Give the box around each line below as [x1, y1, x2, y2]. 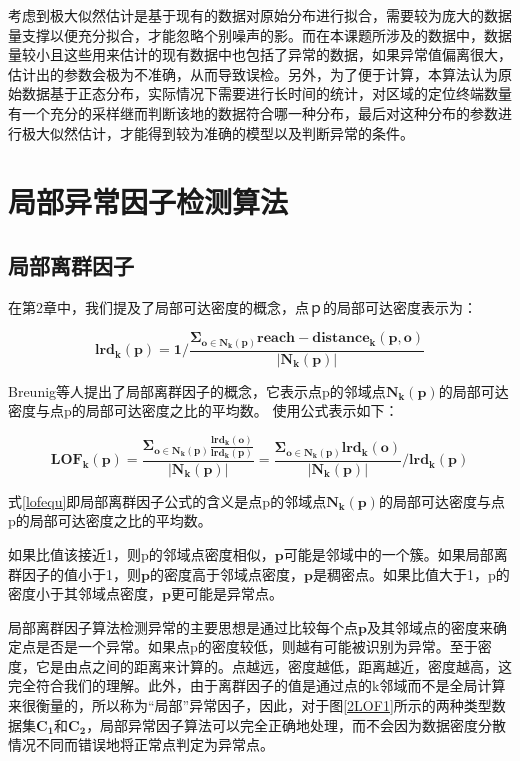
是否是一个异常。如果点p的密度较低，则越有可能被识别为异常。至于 [35, 636, 478, 657]
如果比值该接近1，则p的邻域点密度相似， [8, 543, 275, 564]
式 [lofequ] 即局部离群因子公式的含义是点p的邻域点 [8, 490, 327, 511]
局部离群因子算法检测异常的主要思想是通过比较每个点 [8, 616, 358, 637]
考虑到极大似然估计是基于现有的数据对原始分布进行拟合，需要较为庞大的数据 [8, 5, 512, 25]
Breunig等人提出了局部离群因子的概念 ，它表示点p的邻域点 [8, 380, 386, 401]
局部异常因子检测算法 [8, 181, 289, 222]
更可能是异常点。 [170, 583, 283, 604]
